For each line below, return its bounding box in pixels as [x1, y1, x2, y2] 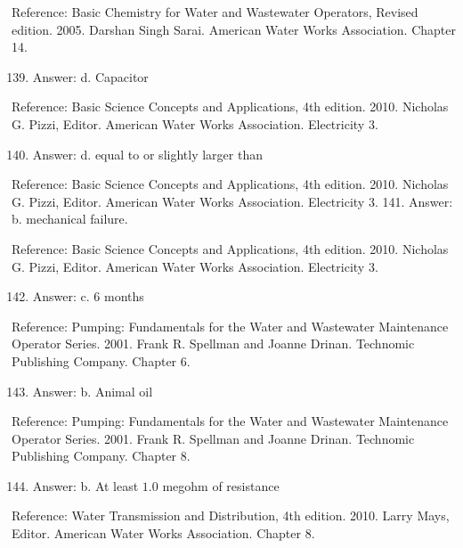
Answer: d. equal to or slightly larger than [32, 144, 263, 163]
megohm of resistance [162, 476, 280, 495]
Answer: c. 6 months [32, 287, 144, 306]
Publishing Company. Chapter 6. [12, 351, 191, 370]
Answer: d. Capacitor [32, 67, 149, 86]
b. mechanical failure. [12, 209, 128, 228]
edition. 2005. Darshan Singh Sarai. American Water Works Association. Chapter [12, 20, 456, 38]
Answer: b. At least [32, 476, 139, 495]
